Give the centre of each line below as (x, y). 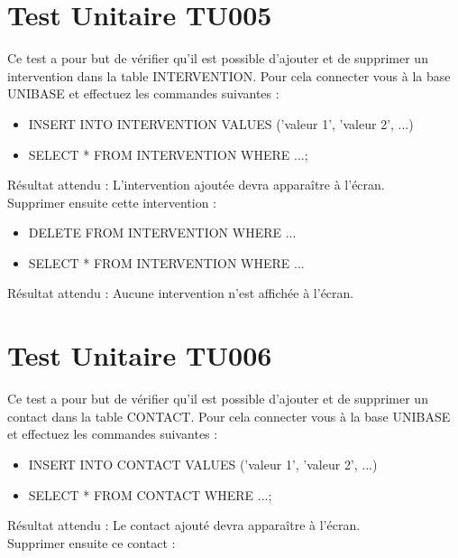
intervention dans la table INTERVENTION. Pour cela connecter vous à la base (229, 75)
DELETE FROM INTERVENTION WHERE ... (162, 232)
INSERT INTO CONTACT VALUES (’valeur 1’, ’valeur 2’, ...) (203, 464)
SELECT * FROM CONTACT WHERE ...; (150, 494)
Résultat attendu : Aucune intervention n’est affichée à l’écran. (181, 293)
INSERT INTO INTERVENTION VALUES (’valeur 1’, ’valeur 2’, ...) (221, 123)
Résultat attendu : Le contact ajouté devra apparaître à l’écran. (184, 525)
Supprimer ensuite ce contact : (92, 542)
